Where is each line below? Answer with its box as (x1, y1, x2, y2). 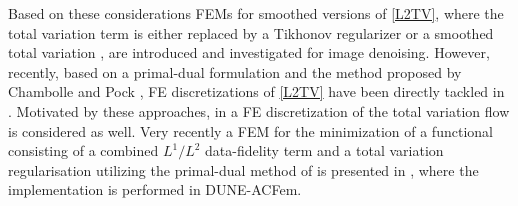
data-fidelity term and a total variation (205, 140, 444, 161)
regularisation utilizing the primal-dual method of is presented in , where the (8, 159, 479, 180)
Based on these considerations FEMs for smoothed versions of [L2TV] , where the (8, 3, 504, 23)
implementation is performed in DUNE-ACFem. (8, 179, 302, 200)
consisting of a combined (8, 140, 159, 161)
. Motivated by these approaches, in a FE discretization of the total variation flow (8, 100, 510, 121)
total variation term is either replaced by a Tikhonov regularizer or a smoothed (8, 22, 494, 43)
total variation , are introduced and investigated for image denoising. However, (8, 42, 490, 63)
